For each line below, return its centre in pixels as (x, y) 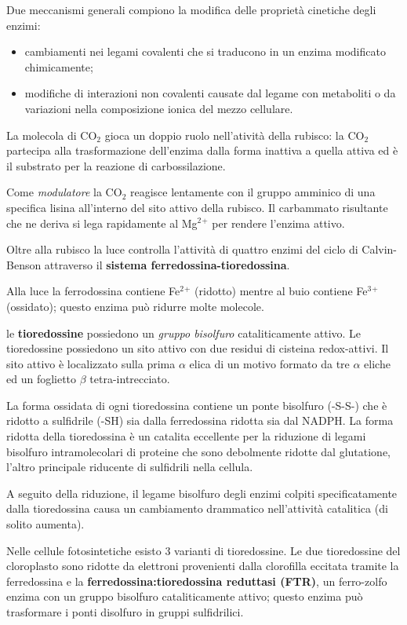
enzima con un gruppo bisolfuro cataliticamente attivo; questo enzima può (185, 596)
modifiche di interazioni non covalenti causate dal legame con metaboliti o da (210, 93)
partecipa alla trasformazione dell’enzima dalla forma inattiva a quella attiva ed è (202, 150)
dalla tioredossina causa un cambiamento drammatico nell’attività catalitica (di (197, 508)
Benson (24, 264)
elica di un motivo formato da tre (269, 363)
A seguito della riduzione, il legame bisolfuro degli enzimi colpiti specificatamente (202, 493)
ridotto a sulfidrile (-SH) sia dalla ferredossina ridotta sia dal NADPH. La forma (200, 420)
